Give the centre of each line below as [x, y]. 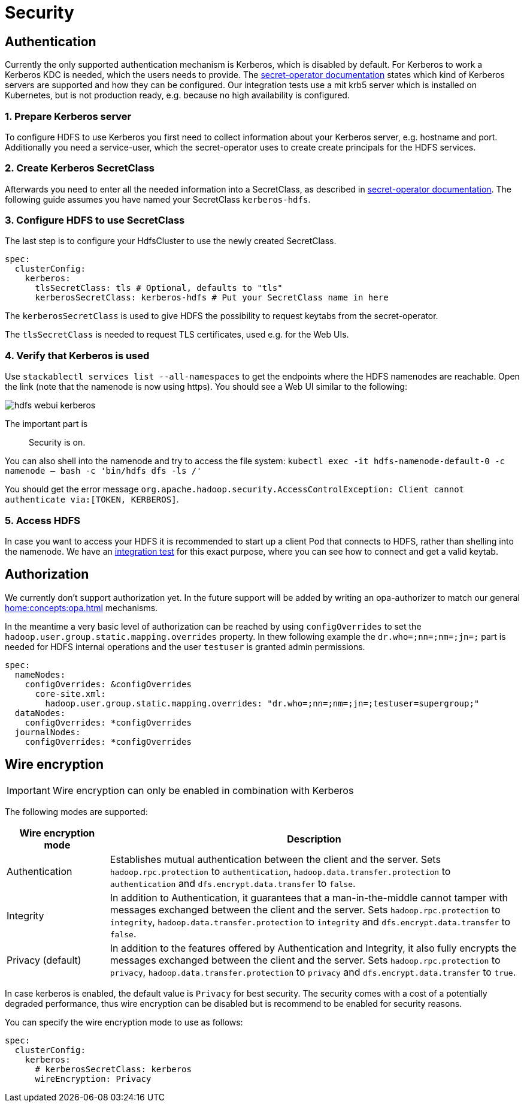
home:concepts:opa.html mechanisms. [81, 607]
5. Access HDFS [43, 520]
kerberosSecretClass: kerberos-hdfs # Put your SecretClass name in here [212, 298]
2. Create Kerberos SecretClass [80, 168]
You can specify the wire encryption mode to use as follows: [124, 1022]
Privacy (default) [44, 960]
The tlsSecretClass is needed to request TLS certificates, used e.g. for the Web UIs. [177, 335]
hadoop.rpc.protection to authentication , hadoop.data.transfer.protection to [280, 871]
